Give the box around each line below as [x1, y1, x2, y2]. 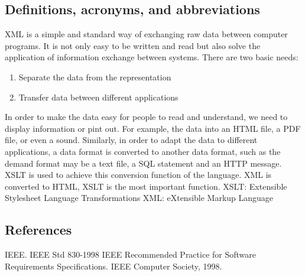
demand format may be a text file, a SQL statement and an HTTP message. [5, 157, 282, 169]
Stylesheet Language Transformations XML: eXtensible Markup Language [5, 191, 274, 204]
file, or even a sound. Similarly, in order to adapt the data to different [5, 134, 258, 146]
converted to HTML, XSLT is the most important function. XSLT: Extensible [5, 180, 287, 192]
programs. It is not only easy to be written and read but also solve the [5, 39, 261, 51]
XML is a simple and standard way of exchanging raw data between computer [5, 28, 288, 40]
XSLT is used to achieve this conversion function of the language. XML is [5, 168, 272, 181]
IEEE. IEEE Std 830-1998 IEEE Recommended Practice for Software [5, 248, 256, 261]
